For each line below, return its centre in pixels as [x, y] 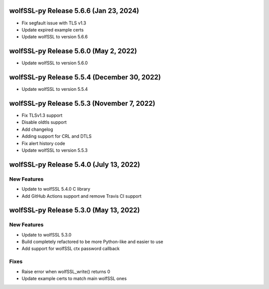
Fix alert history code [43, 143]
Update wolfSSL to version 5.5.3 [55, 150]
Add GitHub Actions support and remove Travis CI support [82, 196]
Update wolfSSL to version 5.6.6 [55, 37]
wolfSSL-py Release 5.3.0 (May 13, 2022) [74, 210]
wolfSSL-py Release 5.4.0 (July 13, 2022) [75, 164]
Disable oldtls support [44, 122]
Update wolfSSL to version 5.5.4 [55, 89]
